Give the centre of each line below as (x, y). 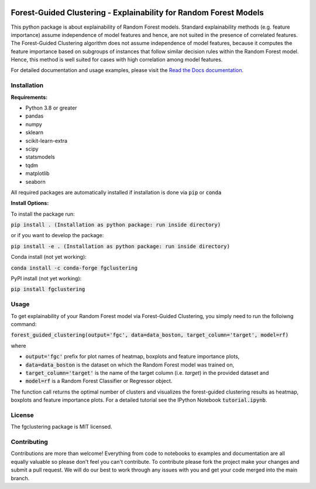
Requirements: (29, 97)
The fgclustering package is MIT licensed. (61, 427)
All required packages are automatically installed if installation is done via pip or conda (116, 192)
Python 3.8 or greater (51, 108)
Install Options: (30, 203)
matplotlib (37, 173)
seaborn (36, 182)
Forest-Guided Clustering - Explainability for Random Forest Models (137, 13)
